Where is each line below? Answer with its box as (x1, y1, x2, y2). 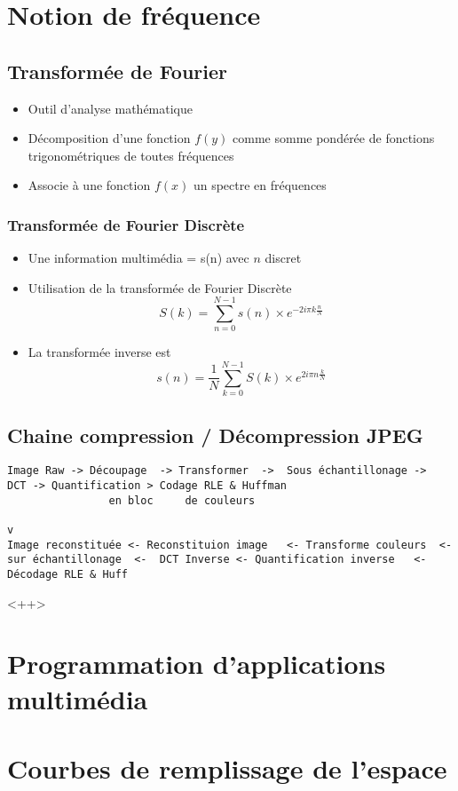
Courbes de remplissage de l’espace (7, 750, 447, 786)
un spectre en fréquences (193, 176, 327, 194)
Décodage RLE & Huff (7, 568, 129, 581)
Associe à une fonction (28, 176, 151, 194)
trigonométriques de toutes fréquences (28, 146, 234, 164)
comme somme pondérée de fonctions (233, 129, 435, 147)
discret (265, 249, 302, 267)
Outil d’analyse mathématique (28, 99, 193, 117)
